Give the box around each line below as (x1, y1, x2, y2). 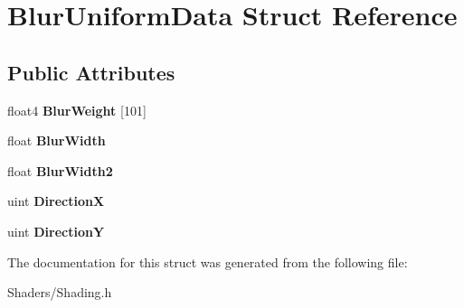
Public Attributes (7, 58, 175, 86)
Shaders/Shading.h (7, 283, 112, 302)
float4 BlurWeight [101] (7, 100, 147, 119)
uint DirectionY (7, 221, 105, 240)
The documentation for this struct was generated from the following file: (7, 252, 408, 271)
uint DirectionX (7, 191, 105, 210)
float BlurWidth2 (7, 161, 113, 180)
